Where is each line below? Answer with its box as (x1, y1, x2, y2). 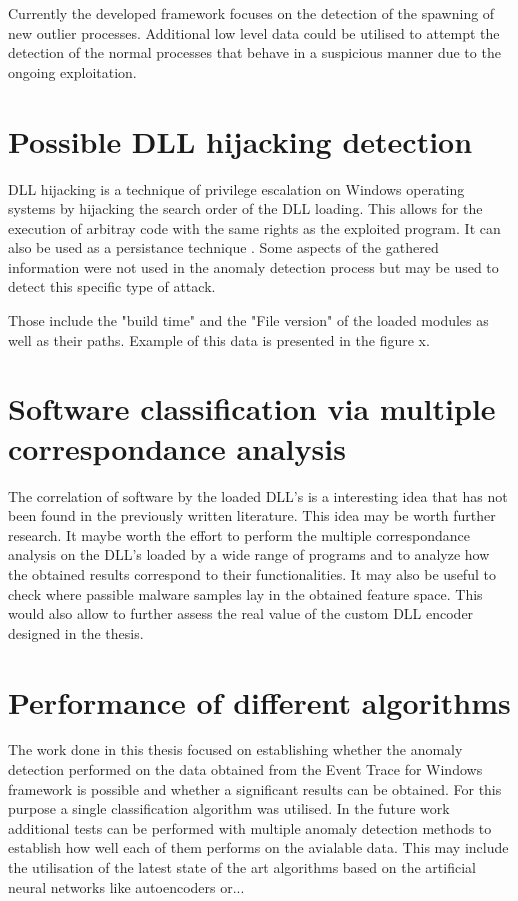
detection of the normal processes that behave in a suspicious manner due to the (8, 42, 501, 63)
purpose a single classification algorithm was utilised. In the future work (8, 798, 450, 819)
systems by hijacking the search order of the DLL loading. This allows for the (8, 198, 483, 219)
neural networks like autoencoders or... (8, 876, 245, 897)
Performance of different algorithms (8, 681, 511, 722)
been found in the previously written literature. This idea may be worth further (8, 505, 496, 526)
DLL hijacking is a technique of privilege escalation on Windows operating (8, 178, 465, 199)
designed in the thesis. (8, 622, 144, 643)
